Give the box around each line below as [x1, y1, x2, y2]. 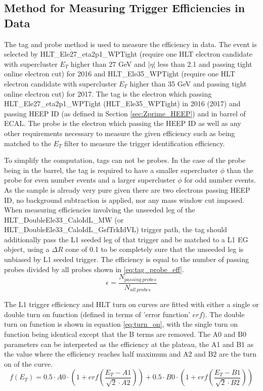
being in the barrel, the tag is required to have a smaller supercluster [4, 164, 218, 175]
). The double [202, 309, 245, 319]
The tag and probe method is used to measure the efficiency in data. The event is [4, 38, 257, 49]
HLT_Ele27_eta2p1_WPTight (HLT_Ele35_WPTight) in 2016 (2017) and [4, 98, 241, 109]
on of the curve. [4, 358, 53, 369]
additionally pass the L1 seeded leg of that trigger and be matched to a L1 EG [4, 234, 248, 244]
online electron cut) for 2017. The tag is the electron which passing [4, 88, 212, 99]
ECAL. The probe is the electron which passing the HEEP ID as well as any [4, 118, 241, 128]
